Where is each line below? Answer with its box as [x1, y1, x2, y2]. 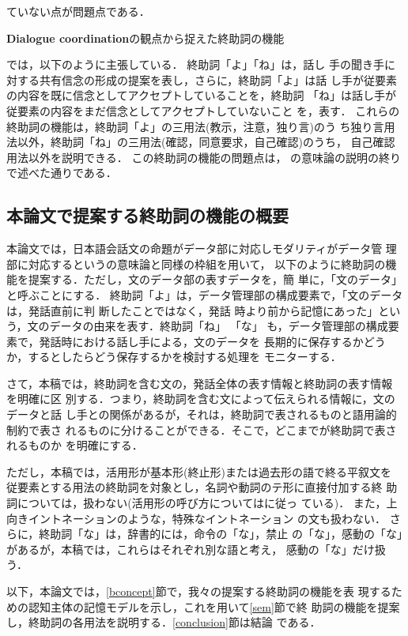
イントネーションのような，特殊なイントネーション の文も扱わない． [28, 510, 387, 526]
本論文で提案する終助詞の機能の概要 [6, 203, 289, 228]
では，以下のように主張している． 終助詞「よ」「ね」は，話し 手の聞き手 [6, 56, 384, 73]
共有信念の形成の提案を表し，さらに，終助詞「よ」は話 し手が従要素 [39, 71, 397, 88]
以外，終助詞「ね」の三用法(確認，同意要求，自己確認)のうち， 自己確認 [17, 134, 395, 150]
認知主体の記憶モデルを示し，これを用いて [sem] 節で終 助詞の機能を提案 [28, 598, 400, 615]
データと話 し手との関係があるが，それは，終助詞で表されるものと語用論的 [6, 406, 397, 423]
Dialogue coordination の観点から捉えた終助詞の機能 [6, 29, 285, 46]
